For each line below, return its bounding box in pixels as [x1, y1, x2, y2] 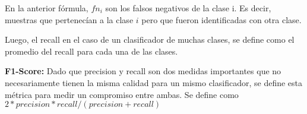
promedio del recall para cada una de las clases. [5, 45, 178, 57]
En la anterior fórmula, [5, 2, 88, 14]
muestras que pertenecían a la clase [5, 13, 134, 26]
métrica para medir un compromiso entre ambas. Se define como [5, 88, 239, 100]
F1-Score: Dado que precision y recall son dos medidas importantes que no [5, 65, 281, 77]
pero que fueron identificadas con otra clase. [141, 13, 302, 26]
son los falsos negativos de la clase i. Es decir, [105, 2, 271, 14]
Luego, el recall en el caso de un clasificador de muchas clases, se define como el [5, 33, 295, 46]
